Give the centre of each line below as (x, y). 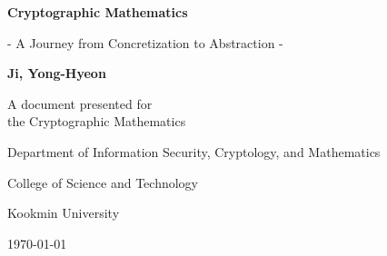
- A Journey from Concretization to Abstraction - (145, 42)
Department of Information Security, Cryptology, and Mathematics (194, 151)
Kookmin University (64, 213)
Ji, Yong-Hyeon (57, 73)
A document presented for (80, 103)
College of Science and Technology (103, 182)
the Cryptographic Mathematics (97, 121)
